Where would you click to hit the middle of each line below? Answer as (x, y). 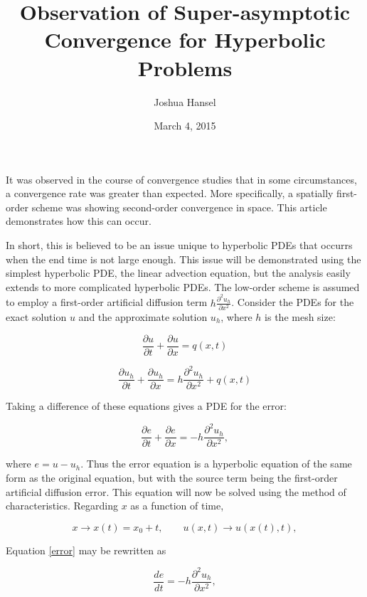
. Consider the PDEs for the (293, 302)
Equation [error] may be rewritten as (86, 550)
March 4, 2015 (185, 126)
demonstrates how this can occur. (79, 221)
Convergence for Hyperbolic (185, 39)
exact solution (36, 317)
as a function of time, (177, 506)
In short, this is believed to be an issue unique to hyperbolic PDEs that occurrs (179, 245)
